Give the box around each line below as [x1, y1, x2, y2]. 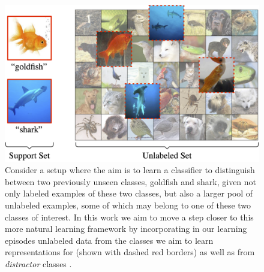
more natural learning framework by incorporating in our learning [5, 222, 247, 235]
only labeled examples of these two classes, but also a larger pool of [5, 187, 253, 200]
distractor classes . [5, 258, 72, 270]
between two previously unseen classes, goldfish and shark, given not [5, 175, 257, 188]
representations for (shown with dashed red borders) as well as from [5, 246, 255, 258]
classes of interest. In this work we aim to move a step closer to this [5, 210, 254, 223]
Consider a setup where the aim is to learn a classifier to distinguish [5, 164, 255, 176]
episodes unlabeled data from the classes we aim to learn [5, 234, 214, 246]
